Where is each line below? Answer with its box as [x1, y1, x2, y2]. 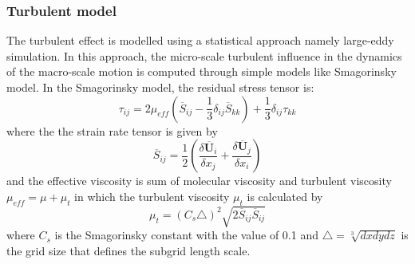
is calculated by [247, 187, 323, 204]
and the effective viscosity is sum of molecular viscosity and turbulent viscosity [6, 172, 392, 189]
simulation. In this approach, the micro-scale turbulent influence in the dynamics [6, 47, 402, 64]
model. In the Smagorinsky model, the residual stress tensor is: [6, 79, 314, 95]
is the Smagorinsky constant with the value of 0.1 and [54, 227, 318, 243]
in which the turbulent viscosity [74, 187, 230, 204]
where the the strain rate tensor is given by [6, 122, 218, 139]
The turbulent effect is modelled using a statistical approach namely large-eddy [6, 32, 394, 49]
